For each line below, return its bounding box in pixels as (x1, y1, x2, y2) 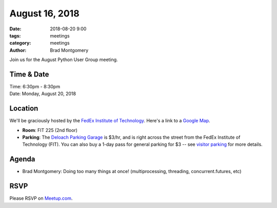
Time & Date (9, 70, 49, 79)
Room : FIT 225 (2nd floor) (22, 127, 78, 133)
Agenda (9, 155, 35, 164)
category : (9, 40, 31, 46)
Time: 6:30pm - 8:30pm (9, 84, 61, 90)
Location (9, 104, 38, 113)
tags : (9, 32, 21, 39)
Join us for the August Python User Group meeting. (9, 56, 118, 63)
